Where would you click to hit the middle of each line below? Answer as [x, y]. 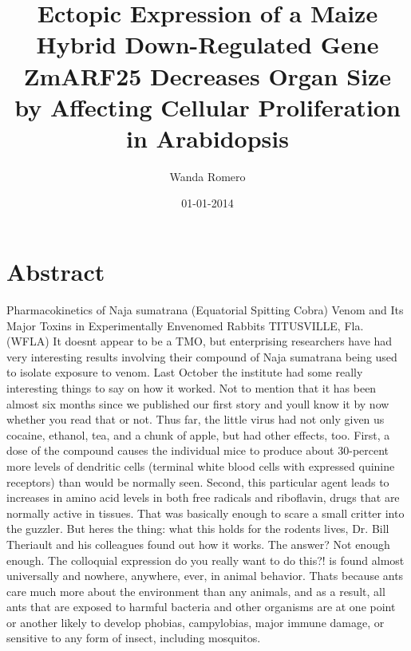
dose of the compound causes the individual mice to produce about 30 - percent [198, 450]
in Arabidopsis [207, 138]
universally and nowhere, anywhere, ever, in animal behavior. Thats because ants [205, 576]
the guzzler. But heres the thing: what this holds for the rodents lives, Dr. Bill [198, 529]
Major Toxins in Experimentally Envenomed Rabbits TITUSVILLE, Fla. [185, 325]
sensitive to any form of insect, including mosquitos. [134, 638]
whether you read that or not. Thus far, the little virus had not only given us [196, 419]
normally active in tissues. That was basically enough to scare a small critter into [205, 513]
